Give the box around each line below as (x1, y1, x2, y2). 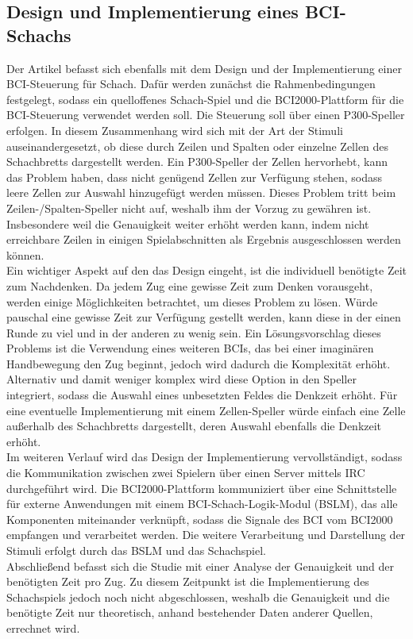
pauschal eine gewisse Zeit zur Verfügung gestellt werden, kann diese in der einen (6, 309, 401, 325)
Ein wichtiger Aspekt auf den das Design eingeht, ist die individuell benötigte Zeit (6, 262, 407, 279)
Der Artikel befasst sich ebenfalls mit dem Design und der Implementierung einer (6, 60, 402, 76)
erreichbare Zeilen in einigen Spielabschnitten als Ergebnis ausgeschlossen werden (6, 231, 401, 248)
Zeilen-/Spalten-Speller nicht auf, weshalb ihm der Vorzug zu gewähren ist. (6, 199, 372, 216)
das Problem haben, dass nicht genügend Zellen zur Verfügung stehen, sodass (6, 168, 382, 185)
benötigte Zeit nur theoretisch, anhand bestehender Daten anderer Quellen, (6, 604, 373, 621)
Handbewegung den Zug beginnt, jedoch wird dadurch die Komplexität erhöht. (6, 355, 391, 371)
